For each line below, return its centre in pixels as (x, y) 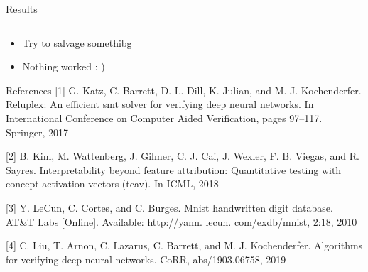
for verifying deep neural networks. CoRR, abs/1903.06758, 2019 (146, 259)
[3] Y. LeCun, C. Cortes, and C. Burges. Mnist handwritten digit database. (169, 207)
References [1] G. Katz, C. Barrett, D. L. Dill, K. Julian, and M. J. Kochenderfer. (184, 90)
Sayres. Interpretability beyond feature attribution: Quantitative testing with (174, 169)
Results (22, 9)
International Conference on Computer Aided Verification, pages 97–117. (164, 118)
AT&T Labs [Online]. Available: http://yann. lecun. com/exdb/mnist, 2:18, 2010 (182, 221)
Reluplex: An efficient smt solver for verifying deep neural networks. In (160, 104)
